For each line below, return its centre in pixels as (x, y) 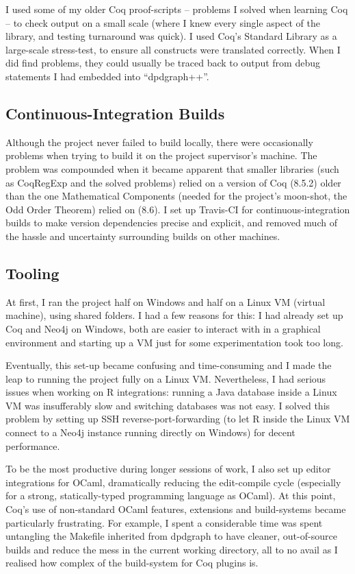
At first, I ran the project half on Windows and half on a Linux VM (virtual (166, 301)
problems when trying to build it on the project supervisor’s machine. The (161, 155)
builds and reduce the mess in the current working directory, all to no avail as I (172, 549)
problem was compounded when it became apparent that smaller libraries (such (172, 168)
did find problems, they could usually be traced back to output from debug (163, 63)
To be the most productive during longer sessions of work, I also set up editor (168, 469)
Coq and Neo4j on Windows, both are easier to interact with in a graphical (163, 328)
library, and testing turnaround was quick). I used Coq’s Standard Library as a (171, 36)
